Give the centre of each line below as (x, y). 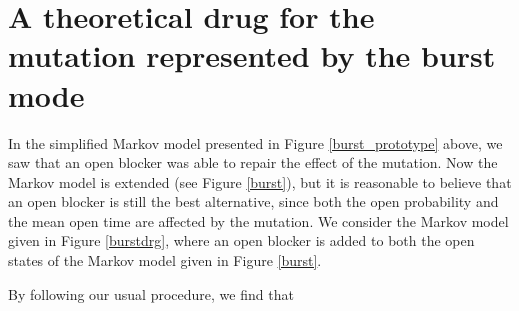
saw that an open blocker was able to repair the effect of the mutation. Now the (253, 162)
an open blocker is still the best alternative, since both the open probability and (253, 201)
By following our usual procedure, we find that (151, 293)
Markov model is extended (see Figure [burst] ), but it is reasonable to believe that (260, 181)
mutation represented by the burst (252, 55)
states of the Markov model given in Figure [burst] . (165, 260)
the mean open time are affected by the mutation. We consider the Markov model (258, 220)
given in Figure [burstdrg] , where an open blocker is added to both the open (241, 240)
